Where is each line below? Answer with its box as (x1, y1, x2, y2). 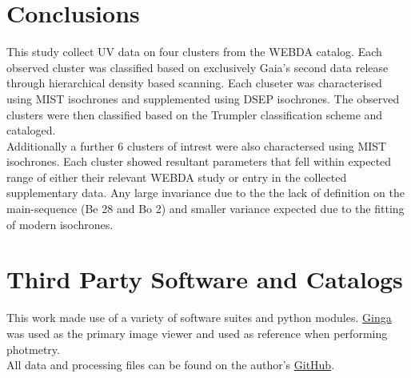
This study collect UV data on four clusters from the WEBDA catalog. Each (6, 43, 382, 60)
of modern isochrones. (6, 215, 114, 232)
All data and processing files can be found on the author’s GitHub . (6, 356, 335, 373)
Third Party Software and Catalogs (6, 263, 403, 296)
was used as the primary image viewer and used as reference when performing (6, 324, 388, 341)
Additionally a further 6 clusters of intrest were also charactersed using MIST (6, 137, 387, 154)
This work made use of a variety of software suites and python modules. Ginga (6, 309, 392, 326)
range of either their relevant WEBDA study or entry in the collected (6, 168, 347, 185)
